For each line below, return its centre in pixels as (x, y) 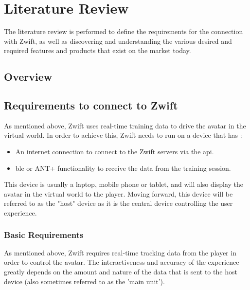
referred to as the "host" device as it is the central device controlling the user (118, 203)
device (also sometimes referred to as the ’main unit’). (84, 281)
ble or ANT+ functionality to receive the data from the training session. (123, 168)
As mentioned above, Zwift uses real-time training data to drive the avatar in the (125, 125)
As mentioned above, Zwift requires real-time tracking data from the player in (120, 252)
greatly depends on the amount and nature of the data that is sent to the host (121, 272)
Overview (28, 77)
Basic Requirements (44, 234)
